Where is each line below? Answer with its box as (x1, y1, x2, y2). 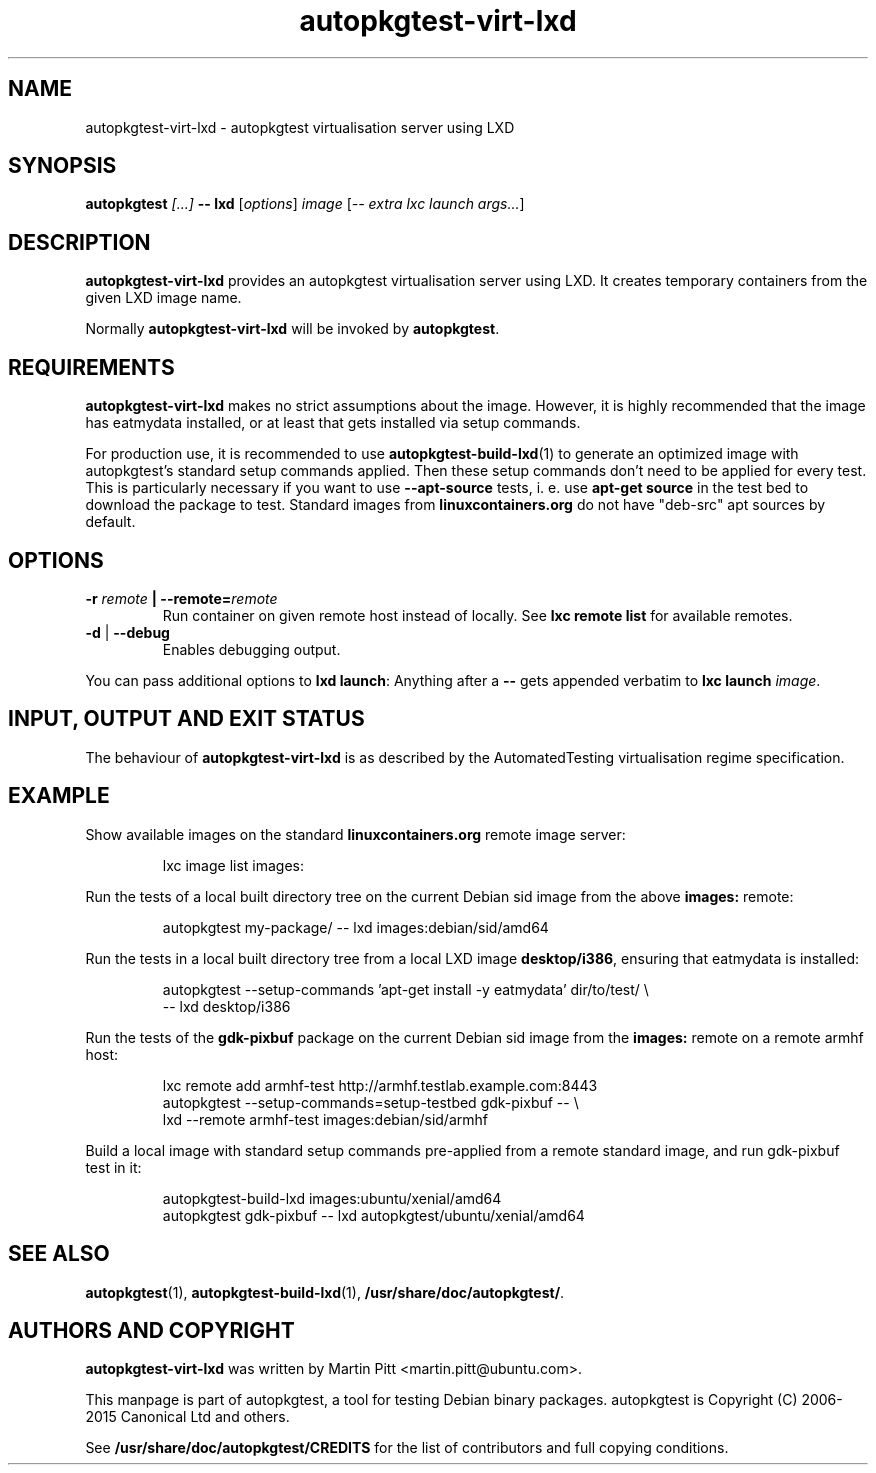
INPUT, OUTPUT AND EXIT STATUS (8, 706, 365, 732)
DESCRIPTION (8, 229, 151, 255)
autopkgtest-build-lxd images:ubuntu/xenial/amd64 (162, 1189, 502, 1207)
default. (85, 513, 136, 531)
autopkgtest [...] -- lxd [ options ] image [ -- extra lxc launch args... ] (85, 195, 525, 213)
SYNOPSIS (8, 153, 117, 179)
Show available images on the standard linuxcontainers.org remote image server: (85, 825, 626, 843)
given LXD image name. (85, 289, 242, 307)
